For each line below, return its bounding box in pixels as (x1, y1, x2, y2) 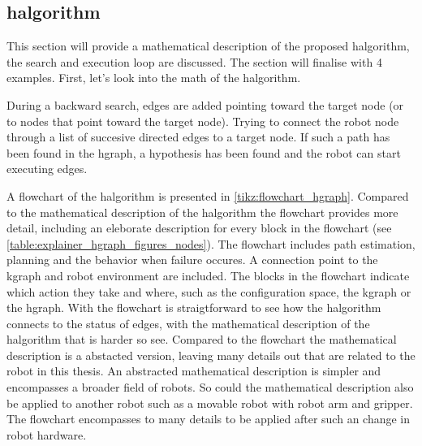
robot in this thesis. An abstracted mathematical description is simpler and (6, 362, 381, 379)
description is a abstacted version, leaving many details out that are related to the (6, 346, 416, 363)
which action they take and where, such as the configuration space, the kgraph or (6, 283, 411, 300)
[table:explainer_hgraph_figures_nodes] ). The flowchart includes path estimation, (6, 235, 416, 252)
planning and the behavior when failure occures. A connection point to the (6, 251, 378, 268)
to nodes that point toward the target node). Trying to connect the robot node (6, 112, 399, 129)
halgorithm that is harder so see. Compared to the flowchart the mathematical (6, 331, 397, 348)
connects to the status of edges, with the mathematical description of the (6, 314, 370, 331)
